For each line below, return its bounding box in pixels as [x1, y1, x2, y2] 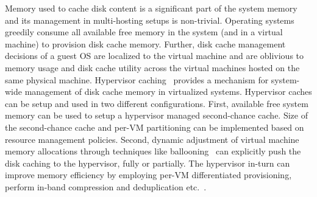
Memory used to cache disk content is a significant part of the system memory [5, 2, 297, 14]
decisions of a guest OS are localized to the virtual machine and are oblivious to [5, 49, 304, 62]
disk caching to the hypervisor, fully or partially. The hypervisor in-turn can [5, 156, 290, 169]
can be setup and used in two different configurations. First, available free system [5, 97, 308, 109]
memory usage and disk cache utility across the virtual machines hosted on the [5, 61, 300, 74]
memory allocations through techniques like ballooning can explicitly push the [5, 145, 301, 157]
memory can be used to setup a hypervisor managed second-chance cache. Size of [5, 109, 308, 122]
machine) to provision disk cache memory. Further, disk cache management [5, 37, 286, 50]
